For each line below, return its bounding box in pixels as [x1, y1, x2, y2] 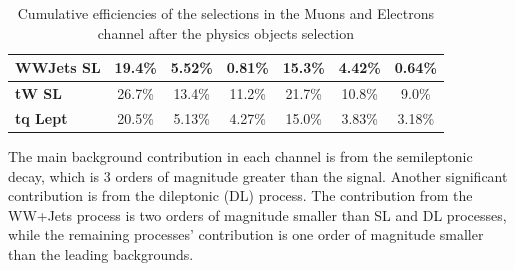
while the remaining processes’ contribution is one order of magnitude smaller [8, 224, 484, 245]
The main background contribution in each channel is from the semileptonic [8, 145, 473, 166]
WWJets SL [15, 57, 101, 78]
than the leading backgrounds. [8, 243, 194, 264]
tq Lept [15, 107, 68, 128]
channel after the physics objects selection [97, 22, 354, 43]
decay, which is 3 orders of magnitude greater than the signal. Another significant [8, 165, 508, 186]
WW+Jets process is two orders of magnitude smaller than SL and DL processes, [8, 204, 507, 225]
